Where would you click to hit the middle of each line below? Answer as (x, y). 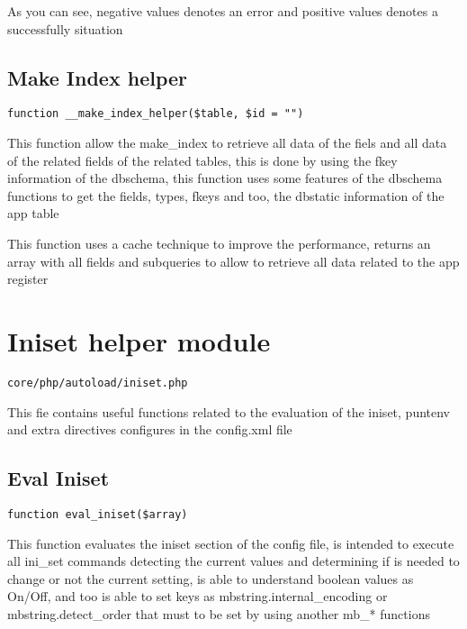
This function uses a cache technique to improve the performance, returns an (219, 244)
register (28, 279)
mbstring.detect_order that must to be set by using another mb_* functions (219, 614)
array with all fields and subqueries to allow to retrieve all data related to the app (233, 261)
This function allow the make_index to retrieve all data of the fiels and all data (227, 143)
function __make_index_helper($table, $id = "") (156, 114)
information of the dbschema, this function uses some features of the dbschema (225, 178)
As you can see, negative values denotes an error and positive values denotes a (223, 11)
